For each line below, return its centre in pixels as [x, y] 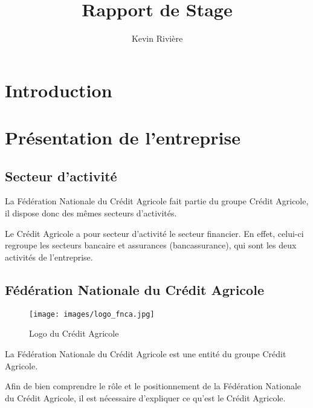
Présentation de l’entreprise [123, 138]
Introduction [59, 90]
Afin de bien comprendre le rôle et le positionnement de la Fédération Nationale [153, 386]
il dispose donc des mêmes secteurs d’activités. [91, 213]
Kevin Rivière [157, 38]
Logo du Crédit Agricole [74, 333]
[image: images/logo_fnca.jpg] [92, 314]
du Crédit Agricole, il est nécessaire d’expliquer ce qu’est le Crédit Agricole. [145, 397]
